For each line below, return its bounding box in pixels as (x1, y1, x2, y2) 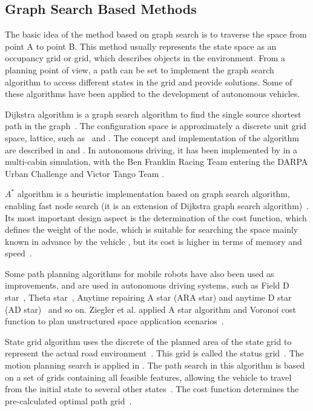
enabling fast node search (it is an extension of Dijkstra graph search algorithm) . (5, 199, 309, 212)
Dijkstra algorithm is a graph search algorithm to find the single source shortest (5, 107, 301, 120)
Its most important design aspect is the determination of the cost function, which (5, 211, 307, 224)
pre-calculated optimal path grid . (5, 394, 132, 407)
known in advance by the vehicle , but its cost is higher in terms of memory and (5, 235, 302, 247)
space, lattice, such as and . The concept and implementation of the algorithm (5, 131, 299, 144)
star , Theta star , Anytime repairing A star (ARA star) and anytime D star (5, 291, 292, 304)
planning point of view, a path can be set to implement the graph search (5, 63, 274, 76)
